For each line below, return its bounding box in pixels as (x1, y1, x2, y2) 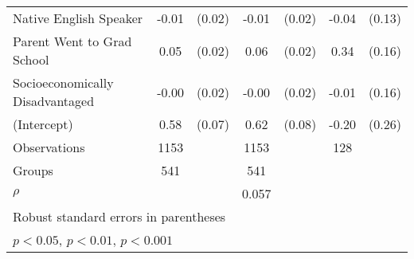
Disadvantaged (13, 92, 95, 110)
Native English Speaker (13, 9, 143, 27)
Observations (13, 138, 85, 156)
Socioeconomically (13, 73, 114, 92)
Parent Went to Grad (13, 32, 132, 50)
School (13, 50, 49, 69)
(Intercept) (13, 115, 73, 133)
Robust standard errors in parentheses (13, 207, 226, 226)
